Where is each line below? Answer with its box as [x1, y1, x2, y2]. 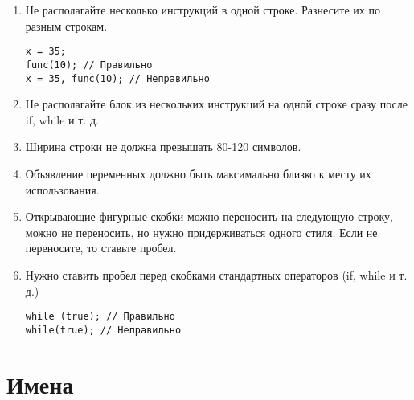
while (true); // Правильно [25, 311, 175, 323]
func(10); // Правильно [25, 59, 153, 71]
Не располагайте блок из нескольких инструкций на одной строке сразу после [25, 96, 408, 112]
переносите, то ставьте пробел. [25, 239, 177, 256]
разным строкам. [25, 17, 108, 34]
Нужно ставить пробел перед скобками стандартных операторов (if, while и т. [25, 266, 408, 283]
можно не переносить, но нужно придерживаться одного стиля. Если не [25, 223, 378, 240]
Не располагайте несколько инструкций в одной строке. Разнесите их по [25, 2, 380, 18]
